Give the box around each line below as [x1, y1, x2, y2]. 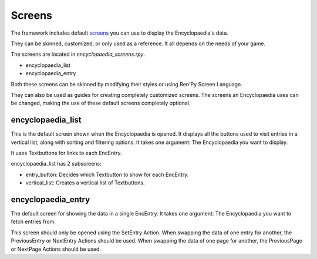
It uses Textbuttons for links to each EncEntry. [11, 149, 123, 156]
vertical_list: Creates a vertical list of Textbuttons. [25, 179, 145, 186]
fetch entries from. [11, 218, 56, 226]
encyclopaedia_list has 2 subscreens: [11, 160, 102, 167]
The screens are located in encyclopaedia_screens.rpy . [11, 51, 145, 58]
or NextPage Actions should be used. [11, 245, 101, 253]
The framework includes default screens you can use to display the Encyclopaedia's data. [11, 29, 228, 36]
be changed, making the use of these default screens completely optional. [11, 100, 191, 107]
